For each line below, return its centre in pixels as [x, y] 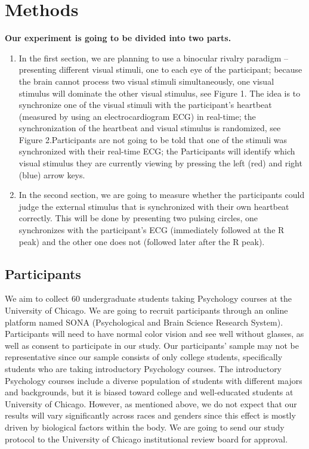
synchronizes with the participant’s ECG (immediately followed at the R [152, 230]
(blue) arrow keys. [52, 174]
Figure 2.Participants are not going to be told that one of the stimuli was [153, 139]
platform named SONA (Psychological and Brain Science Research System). [144, 322]
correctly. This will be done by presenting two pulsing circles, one [138, 218]
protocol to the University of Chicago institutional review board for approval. [146, 439]
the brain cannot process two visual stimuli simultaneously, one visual [146, 81]
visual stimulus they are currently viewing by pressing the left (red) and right [160, 163]
